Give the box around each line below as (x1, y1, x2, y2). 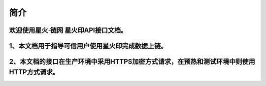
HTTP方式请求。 (9, 68, 60, 76)
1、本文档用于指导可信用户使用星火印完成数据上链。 (9, 42, 167, 50)
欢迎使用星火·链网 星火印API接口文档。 (9, 26, 128, 34)
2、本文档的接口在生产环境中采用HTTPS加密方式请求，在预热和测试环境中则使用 (9, 57, 256, 66)
